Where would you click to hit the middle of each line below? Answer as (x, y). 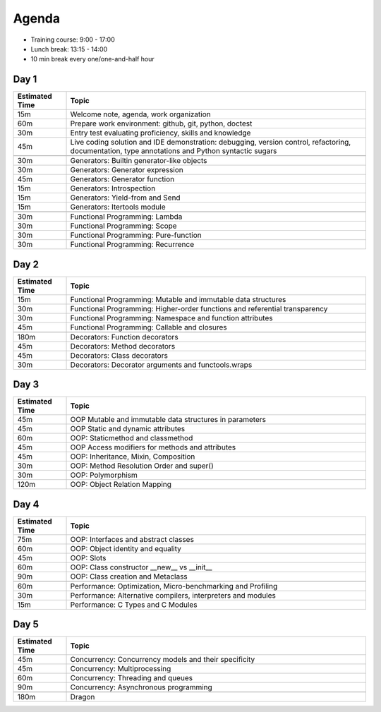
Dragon (83, 697)
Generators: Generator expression (127, 170)
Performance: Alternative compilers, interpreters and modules (173, 595)
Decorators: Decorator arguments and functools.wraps (161, 365)
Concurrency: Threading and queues (132, 678)
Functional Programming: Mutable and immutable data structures (178, 299)
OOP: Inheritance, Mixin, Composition (133, 457)
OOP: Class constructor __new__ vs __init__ (141, 567)
